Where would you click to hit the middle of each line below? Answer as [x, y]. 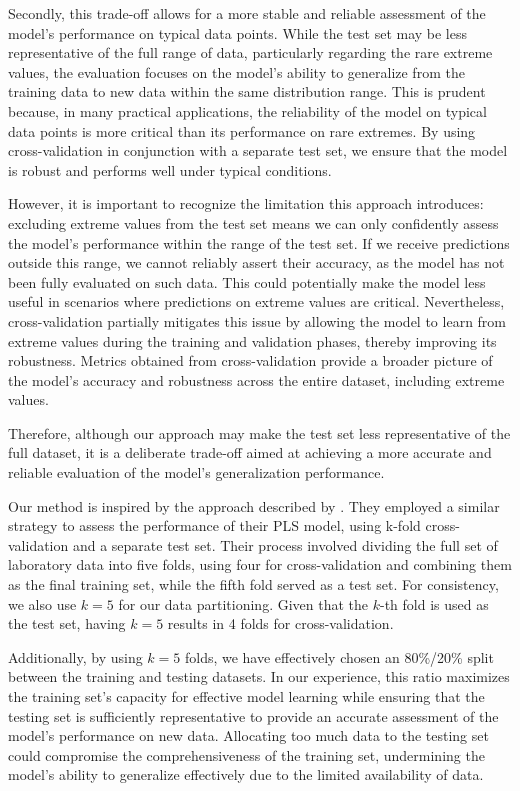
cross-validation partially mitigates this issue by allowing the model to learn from [257, 320]
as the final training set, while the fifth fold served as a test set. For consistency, [253, 584]
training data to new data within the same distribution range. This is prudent [247, 91]
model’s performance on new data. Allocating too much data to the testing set [248, 735]
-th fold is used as [434, 603]
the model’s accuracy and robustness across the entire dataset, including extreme [256, 379]
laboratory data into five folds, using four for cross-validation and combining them [260, 564]
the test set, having [67, 623]
